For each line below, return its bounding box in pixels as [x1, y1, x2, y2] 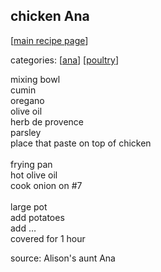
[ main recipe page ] [10, 34, 89, 46]
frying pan [10, 158, 53, 170]
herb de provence [10, 115, 85, 128]
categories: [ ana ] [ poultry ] [10, 54, 120, 66]
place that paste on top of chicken [10, 137, 152, 149]
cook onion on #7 [10, 179, 83, 191]
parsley [10, 126, 42, 138]
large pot [10, 200, 48, 213]
